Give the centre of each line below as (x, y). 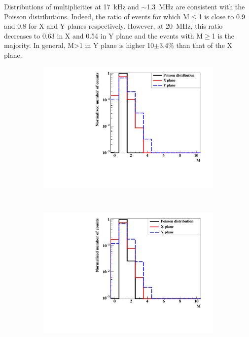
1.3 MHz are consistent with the (196, 6)
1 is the (223, 35)
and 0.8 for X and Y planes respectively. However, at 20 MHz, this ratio (113, 26)
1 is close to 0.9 (222, 16)
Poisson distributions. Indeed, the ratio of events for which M (97, 16)
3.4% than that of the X (196, 45)
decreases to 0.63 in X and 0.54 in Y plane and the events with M (104, 35)
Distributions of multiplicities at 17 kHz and (71, 6)
